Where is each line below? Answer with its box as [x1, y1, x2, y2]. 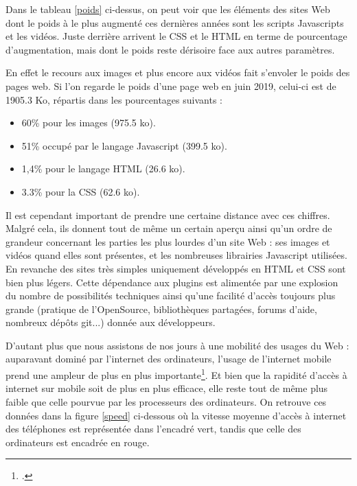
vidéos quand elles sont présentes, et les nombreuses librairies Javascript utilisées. [5, 248, 347, 262]
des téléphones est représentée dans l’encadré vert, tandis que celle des [5, 421, 301, 436]
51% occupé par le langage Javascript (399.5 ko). [21, 138, 227, 152]
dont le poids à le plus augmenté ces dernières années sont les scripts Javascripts [5, 15, 344, 30]
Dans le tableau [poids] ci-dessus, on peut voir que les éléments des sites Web [5, 2, 330, 16]
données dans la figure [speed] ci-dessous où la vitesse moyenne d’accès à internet [5, 408, 347, 422]
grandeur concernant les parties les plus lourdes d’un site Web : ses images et [5, 234, 330, 248]
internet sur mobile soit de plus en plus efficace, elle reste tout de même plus [5, 381, 328, 395]
